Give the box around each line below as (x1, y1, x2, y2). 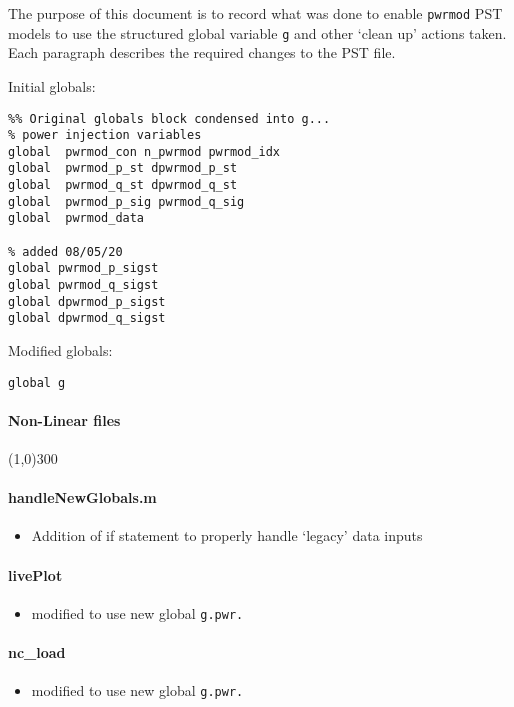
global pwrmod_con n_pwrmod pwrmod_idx (8, 144, 281, 159)
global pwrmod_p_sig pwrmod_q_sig (8, 194, 245, 209)
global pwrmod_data (8, 211, 145, 226)
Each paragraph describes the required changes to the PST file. (8, 42, 396, 63)
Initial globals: (8, 75, 96, 96)
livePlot (8, 564, 63, 585)
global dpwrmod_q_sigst (8, 311, 166, 326)
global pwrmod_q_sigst (8, 278, 159, 293)
